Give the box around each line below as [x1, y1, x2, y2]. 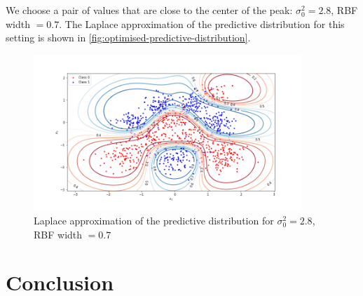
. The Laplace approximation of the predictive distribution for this [59, 16, 345, 31]
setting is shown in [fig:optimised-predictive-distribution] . [6, 30, 251, 45]
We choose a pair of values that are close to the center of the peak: [6, 3, 293, 17]
